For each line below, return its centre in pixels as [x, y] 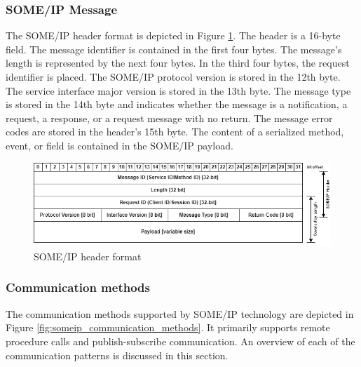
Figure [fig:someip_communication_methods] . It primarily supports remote [168, 327]
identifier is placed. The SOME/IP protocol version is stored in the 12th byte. [173, 76]
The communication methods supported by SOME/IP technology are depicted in [180, 313]
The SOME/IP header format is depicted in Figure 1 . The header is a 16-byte [173, 35]
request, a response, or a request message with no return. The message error [169, 118]
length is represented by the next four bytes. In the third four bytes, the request [178, 63]
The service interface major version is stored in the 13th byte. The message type [178, 90]
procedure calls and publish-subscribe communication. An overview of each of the [180, 341]
